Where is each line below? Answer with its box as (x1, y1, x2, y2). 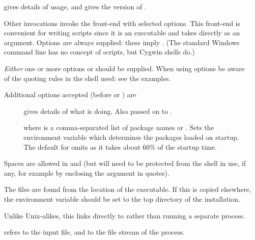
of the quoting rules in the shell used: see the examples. (4, 73, 171, 83)
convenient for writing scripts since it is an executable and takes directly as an (4, 27, 240, 38)
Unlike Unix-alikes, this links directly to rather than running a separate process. (4, 210, 245, 220)
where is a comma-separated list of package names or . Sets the (24, 122, 214, 133)
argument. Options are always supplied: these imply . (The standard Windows (4, 37, 240, 47)
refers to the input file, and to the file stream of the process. (4, 227, 185, 237)
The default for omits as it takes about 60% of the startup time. (24, 141, 217, 152)
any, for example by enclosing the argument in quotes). (4, 167, 170, 178)
